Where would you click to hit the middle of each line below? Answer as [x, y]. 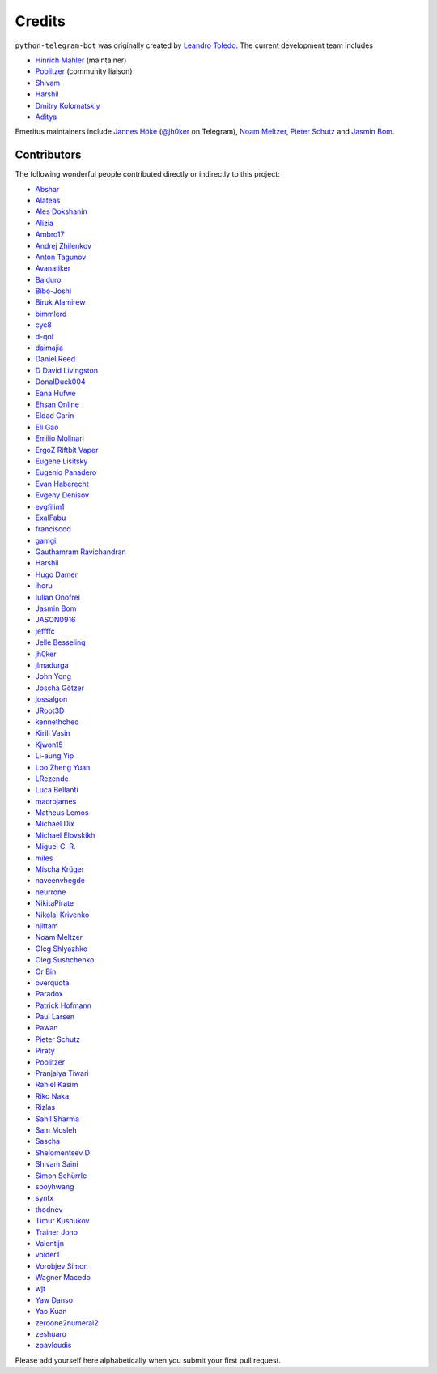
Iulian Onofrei [58, 597]
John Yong [53, 676]
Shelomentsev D [63, 1152]
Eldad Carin [55, 416]
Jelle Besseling [60, 642]
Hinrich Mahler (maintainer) [81, 60]
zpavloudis [53, 1346]
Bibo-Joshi [53, 291]
